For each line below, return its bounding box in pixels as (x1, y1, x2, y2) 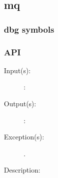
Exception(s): (4, 132, 44, 142)
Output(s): (4, 98, 36, 109)
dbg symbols (4, 23, 55, 35)
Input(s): (4, 65, 31, 75)
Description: (4, 165, 40, 175)
